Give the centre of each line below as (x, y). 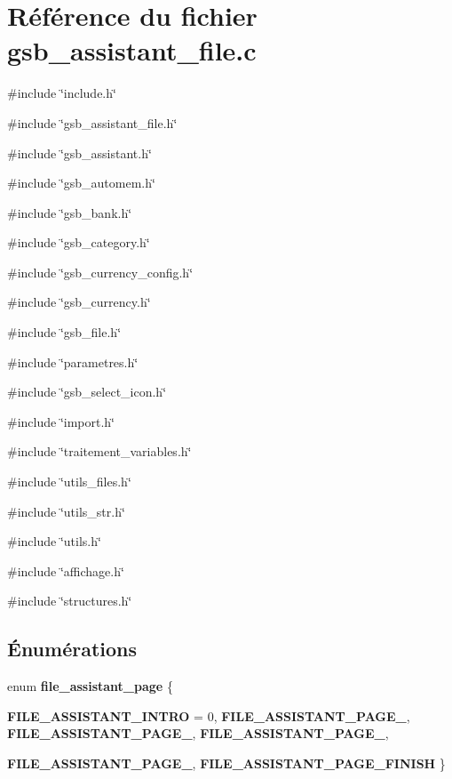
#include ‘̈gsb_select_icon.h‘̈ (87, 392)
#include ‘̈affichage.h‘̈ (66, 570)
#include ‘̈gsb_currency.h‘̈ (79, 302)
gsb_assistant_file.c (132, 50)
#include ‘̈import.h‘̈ (61, 421)
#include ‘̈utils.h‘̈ (54, 541)
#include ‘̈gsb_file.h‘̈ (64, 332)
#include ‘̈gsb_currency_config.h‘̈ (100, 272)
